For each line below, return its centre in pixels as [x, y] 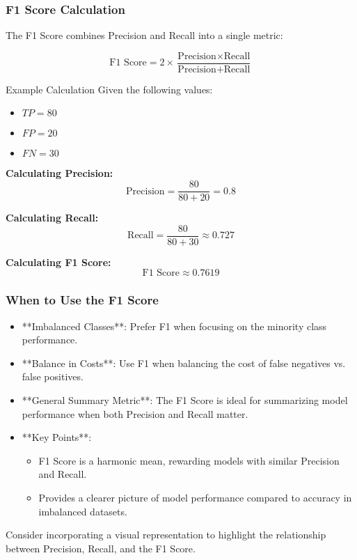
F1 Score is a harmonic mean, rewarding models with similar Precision [189, 460]
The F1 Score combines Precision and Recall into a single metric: [144, 35]
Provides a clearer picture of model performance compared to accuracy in [195, 497]
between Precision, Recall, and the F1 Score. [101, 548]
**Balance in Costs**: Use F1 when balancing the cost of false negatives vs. [184, 363]
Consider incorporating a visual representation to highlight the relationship [166, 535]
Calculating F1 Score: [58, 262]
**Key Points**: [57, 437]
